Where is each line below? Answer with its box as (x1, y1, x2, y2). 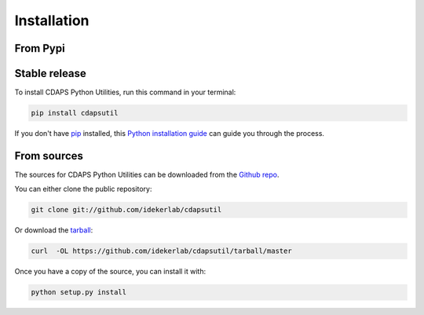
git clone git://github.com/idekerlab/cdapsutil (31, 205, 222, 214)
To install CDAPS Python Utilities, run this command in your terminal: (14, 87, 236, 97)
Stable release (14, 67, 86, 80)
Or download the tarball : (14, 225, 93, 235)
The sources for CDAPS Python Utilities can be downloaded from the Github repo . (14, 170, 280, 179)
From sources (14, 149, 84, 163)
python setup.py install (31, 288, 127, 297)
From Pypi (14, 42, 66, 55)
